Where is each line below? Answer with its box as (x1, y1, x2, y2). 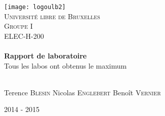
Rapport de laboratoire (4, 50, 87, 61)
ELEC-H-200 (4, 30, 44, 41)
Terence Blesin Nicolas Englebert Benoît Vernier (4, 87, 161, 97)
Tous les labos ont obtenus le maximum (4, 60, 127, 71)
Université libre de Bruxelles (4, 11, 100, 21)
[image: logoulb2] (4, 4, 66, 11)
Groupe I (4, 21, 33, 31)
